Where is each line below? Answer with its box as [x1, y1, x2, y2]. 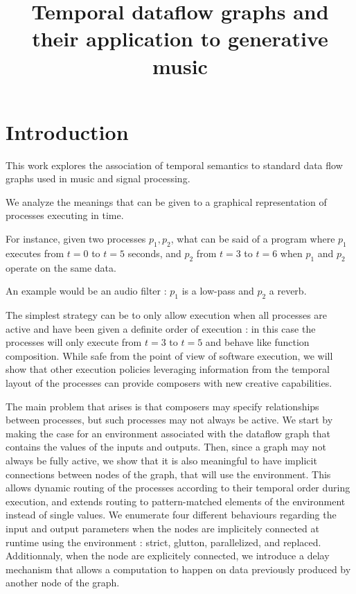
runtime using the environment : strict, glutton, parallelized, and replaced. [6, 534, 321, 549]
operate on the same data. [6, 260, 116, 274]
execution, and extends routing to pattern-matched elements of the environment [6, 493, 346, 508]
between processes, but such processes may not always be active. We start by [6, 412, 333, 427]
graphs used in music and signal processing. [6, 171, 190, 186]
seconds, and [127, 245, 181, 260]
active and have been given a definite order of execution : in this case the [6, 321, 316, 335]
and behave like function [205, 335, 310, 349]
